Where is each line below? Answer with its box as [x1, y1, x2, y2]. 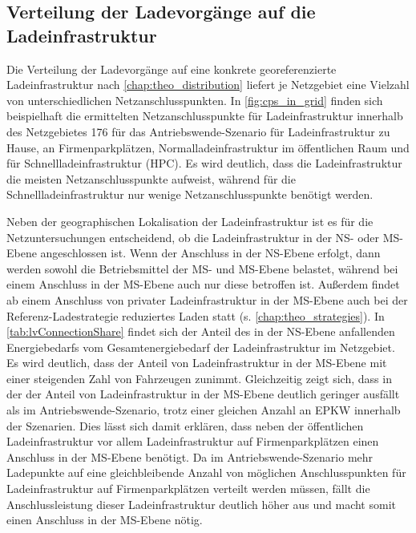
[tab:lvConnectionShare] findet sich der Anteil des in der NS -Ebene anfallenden [6, 323, 395, 340]
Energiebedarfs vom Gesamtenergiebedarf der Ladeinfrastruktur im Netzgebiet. [6, 338, 395, 355]
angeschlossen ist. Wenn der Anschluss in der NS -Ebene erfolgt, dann [40, 244, 381, 261]
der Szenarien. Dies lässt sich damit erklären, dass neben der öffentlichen [6, 417, 364, 434]
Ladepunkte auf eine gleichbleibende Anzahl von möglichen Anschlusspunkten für [6, 464, 406, 481]
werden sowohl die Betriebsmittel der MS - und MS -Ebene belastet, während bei [6, 260, 398, 277]
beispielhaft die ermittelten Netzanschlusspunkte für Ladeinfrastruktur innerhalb [6, 107, 403, 124]
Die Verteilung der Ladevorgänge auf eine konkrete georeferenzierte [6, 60, 337, 77]
